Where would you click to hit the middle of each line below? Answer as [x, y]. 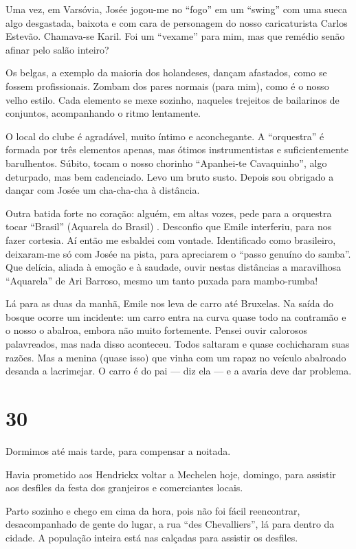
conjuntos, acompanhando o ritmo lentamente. [103, 113]
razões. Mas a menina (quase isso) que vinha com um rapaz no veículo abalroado [176, 357]
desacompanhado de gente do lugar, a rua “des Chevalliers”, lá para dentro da [170, 524]
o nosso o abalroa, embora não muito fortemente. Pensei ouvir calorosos [157, 330]
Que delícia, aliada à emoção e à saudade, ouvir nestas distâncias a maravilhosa [174, 267]
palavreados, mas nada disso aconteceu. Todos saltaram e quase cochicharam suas [178, 344]
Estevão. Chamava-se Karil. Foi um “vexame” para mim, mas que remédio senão [175, 36]
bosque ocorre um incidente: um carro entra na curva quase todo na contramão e [176, 316]
